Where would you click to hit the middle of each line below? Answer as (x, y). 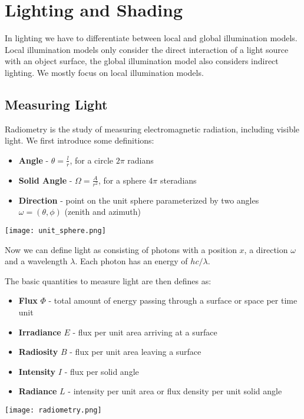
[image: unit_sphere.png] (55, 231)
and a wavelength (36, 261)
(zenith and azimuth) (103, 212)
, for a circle (92, 160)
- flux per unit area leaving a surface (136, 352)
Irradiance (40, 332)
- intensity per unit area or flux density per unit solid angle (175, 391)
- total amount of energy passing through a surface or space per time (173, 300)
